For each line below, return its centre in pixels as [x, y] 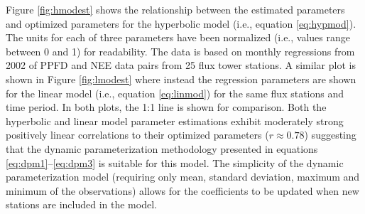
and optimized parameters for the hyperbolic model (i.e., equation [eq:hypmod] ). [181, 23]
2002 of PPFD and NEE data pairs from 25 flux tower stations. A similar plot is [181, 65]
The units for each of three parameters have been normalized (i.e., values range [178, 37]
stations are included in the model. [81, 204]
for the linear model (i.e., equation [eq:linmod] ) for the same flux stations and [175, 93]
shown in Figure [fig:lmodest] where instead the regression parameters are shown [181, 79]
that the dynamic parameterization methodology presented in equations [162, 148]
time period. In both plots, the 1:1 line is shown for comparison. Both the [166, 107]
